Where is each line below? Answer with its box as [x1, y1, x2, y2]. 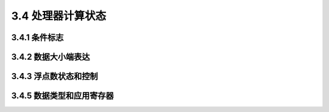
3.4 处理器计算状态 [11, 9, 107, 23]
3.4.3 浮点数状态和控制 [11, 71, 98, 82]
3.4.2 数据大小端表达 [11, 52, 90, 62]
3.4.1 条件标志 [11, 32, 64, 43]
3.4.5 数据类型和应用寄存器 [11, 91, 114, 101]
